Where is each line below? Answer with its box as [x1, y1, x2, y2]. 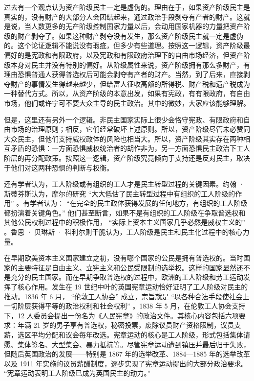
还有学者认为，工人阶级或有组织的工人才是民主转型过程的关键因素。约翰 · [4, 179, 244, 189]
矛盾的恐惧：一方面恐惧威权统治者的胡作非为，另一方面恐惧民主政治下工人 [10, 143, 250, 153]
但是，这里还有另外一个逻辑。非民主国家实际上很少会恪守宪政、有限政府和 [4, 114, 243, 124]
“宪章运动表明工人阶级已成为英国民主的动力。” [4, 368, 151, 378]
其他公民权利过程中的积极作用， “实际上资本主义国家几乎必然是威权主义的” [4, 217, 245, 227]
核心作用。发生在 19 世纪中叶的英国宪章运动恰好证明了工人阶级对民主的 [17, 282, 248, 292]
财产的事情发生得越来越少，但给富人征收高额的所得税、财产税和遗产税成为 [10, 78, 250, 89]
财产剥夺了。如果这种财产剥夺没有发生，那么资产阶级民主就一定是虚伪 [17, 30, 243, 41]
